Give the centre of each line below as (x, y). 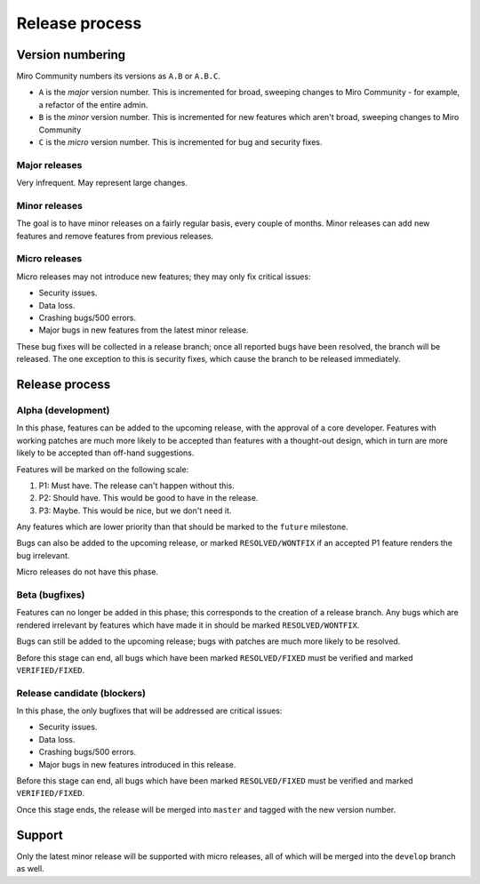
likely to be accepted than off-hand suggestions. (105, 453)
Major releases (49, 165)
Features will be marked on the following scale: (103, 469)
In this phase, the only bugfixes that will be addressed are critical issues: (149, 711)
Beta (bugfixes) (51, 595)
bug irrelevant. (43, 555)
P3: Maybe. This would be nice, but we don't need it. (135, 510)
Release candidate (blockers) (81, 693)
